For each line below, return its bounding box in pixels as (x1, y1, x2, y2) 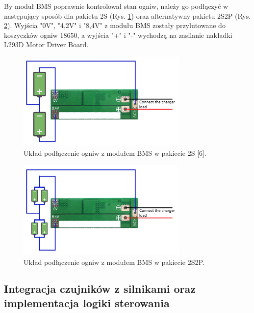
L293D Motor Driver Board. (4, 39, 89, 50)
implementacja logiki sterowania (4, 295, 170, 310)
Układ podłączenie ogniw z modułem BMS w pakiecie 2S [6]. (24, 148, 206, 158)
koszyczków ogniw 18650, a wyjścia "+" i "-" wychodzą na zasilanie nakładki (4, 29, 232, 40)
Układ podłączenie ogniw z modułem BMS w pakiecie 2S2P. (24, 256, 204, 267)
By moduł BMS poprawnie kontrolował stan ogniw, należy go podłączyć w (4, 1, 229, 11)
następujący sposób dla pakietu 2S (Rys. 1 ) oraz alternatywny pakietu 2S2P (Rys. (4, 10, 251, 21)
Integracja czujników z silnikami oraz (4, 281, 196, 296)
